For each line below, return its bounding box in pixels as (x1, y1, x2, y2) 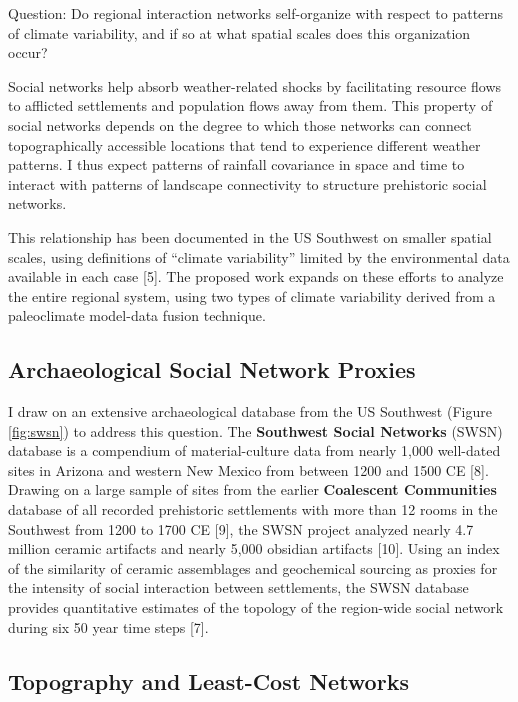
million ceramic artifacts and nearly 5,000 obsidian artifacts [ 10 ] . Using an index (8, 538, 500, 559)
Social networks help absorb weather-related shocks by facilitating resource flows (8, 75, 502, 96)
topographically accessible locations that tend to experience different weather (8, 134, 481, 155)
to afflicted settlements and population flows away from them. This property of (8, 95, 493, 116)
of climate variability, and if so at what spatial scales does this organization (8, 22, 471, 43)
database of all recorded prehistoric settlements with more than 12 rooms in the (8, 499, 498, 520)
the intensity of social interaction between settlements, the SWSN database (8, 577, 469, 598)
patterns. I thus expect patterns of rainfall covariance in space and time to (8, 154, 465, 175)
